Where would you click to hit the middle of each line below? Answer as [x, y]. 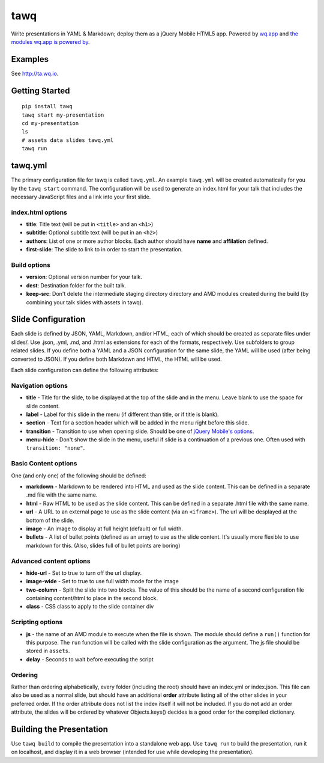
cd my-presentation [50, 124]
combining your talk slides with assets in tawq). [85, 302]
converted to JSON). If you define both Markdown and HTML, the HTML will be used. [116, 359]
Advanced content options [51, 561]
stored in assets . [48, 651]
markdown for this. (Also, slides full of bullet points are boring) [103, 545]
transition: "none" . [55, 448]
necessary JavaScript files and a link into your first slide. [81, 197]
